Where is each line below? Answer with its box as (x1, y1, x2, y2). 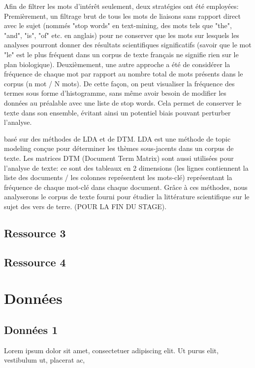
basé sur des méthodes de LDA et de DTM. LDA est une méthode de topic (4, 133, 231, 144)
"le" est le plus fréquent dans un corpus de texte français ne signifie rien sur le (4, 49, 239, 59)
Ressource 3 (4, 225, 66, 240)
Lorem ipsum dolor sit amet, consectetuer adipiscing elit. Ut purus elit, (4, 345, 219, 355)
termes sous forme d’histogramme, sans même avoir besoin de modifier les (4, 88, 226, 98)
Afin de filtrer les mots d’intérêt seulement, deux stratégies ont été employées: (4, 1, 239, 11)
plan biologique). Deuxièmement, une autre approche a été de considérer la (4, 59, 230, 69)
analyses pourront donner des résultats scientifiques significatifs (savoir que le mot (4, 39, 252, 50)
